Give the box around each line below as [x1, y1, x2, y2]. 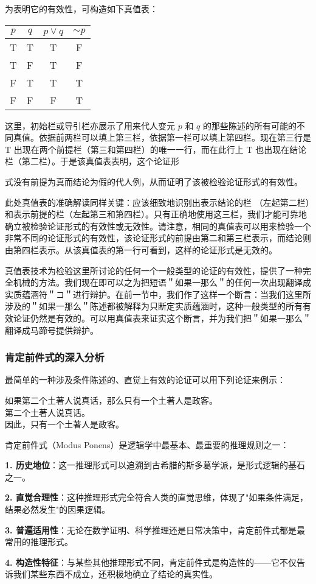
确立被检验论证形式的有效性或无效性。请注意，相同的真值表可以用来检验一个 [5, 219, 311, 232]
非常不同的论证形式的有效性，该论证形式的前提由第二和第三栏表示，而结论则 [5, 231, 311, 244]
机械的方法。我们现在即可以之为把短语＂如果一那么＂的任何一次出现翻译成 [13, 276, 311, 289]
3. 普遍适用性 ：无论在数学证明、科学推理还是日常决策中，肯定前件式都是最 [5, 523, 305, 536]
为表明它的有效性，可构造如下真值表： [5, 2, 158, 15]
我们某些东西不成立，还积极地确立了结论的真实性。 [13, 568, 218, 580]
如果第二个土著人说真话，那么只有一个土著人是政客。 [5, 393, 218, 406]
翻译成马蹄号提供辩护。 [5, 323, 98, 336]
